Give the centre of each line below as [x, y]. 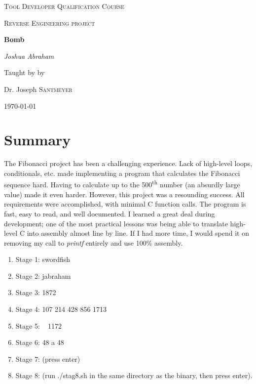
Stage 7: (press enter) [48, 359]
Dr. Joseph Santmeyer [38, 89]
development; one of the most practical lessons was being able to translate [116, 223]
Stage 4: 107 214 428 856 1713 [61, 309]
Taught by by [24, 72]
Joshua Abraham [29, 56]
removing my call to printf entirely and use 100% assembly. [93, 242]
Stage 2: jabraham [43, 276]
